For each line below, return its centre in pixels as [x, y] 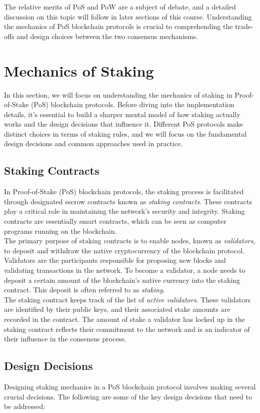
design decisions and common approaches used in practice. [93, 143]
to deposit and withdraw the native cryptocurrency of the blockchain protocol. [124, 250]
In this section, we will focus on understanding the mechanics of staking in [118, 94]
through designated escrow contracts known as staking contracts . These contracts [128, 201]
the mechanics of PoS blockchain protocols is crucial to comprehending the [118, 26]
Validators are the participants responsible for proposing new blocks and [115, 260]
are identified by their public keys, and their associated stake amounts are [117, 309]
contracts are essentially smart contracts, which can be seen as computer [115, 221]
